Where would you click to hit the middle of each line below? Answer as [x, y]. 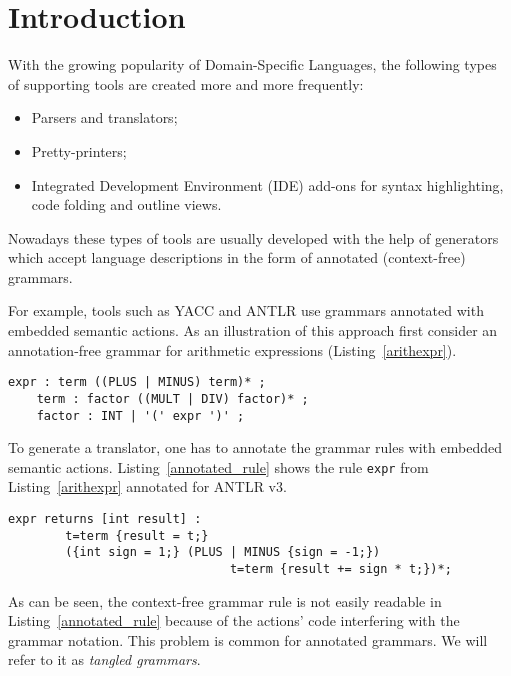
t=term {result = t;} [137, 535]
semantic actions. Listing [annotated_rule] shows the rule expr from [218, 466]
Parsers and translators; [104, 117]
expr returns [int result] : [105, 519]
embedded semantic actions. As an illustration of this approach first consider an [253, 330]
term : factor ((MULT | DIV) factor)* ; [172, 398]
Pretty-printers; [79, 150]
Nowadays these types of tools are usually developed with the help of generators [253, 237]
